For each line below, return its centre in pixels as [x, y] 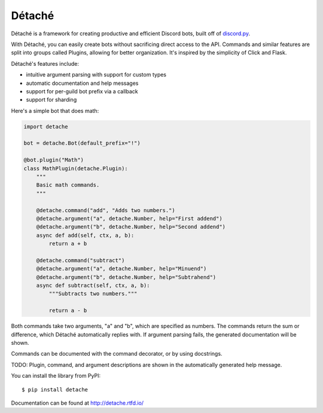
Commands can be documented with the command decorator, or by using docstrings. [117, 354]
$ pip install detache [55, 389]
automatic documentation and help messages [82, 83]
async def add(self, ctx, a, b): [85, 235]
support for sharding [51, 100]
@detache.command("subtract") [80, 260]
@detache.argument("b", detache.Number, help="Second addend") [131, 227]
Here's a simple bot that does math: [55, 111]
